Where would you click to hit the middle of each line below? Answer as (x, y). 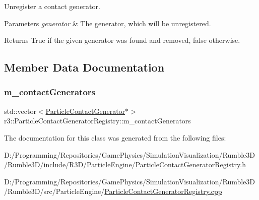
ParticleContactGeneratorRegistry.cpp (163, 191)
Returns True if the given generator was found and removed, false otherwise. (122, 40)
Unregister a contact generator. (52, 6)
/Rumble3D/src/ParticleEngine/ (54, 191)
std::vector (20, 111)
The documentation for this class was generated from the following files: (115, 137)
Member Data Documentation (84, 67)
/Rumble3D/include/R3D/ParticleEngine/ (70, 164)
